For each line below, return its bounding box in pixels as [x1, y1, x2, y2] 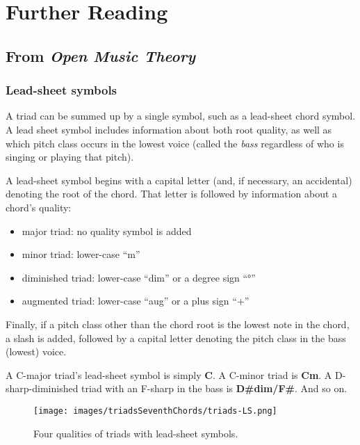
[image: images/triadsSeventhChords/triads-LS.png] [33, 405, 277, 416]
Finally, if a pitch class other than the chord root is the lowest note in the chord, [6, 316, 350, 331]
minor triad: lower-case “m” [22, 247, 140, 261]
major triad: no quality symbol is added [22, 223, 192, 238]
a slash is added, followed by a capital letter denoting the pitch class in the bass [6, 330, 346, 345]
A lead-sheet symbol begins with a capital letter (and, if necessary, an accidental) [6, 172, 352, 187]
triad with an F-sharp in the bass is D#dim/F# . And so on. [81, 381, 347, 396]
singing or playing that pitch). [6, 149, 134, 164]
